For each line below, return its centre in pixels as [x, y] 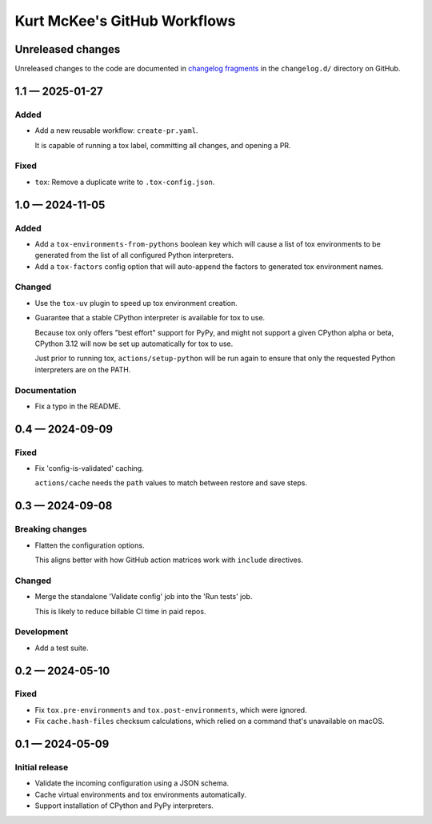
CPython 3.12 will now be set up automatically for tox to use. [134, 344]
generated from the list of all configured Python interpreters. [134, 255]
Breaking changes [51, 529]
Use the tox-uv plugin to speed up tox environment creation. [136, 303]
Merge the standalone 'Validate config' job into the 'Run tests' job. [144, 597]
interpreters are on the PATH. [83, 369]
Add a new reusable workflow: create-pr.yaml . [116, 131]
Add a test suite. [62, 648]
